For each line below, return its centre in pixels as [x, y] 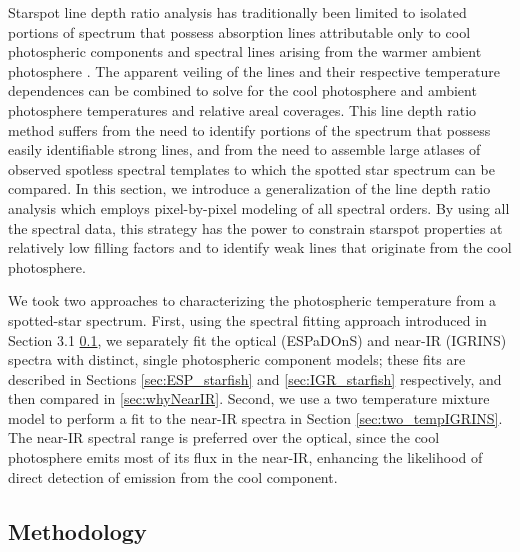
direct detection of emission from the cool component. [173, 476]
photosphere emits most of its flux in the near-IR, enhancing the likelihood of [245, 457]
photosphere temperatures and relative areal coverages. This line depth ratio [242, 109]
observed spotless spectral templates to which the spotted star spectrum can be [251, 168]
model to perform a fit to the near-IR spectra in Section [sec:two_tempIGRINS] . [255, 417]
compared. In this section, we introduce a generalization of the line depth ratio [249, 188]
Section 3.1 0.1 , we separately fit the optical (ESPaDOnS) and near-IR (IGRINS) [257, 339]
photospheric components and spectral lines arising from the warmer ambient [245, 51]
